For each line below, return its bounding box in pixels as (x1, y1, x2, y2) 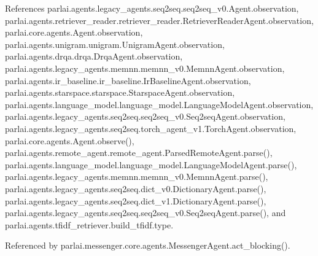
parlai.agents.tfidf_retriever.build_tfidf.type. (5, 218, 174, 231)
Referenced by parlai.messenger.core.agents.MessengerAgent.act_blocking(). (5, 239, 290, 252)
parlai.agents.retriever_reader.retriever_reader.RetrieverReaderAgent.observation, (5, 14, 314, 26)
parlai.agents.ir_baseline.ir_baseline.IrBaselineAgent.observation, (5, 74, 251, 87)
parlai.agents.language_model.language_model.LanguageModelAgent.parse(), (5, 158, 297, 171)
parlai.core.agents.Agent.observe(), (5, 134, 134, 147)
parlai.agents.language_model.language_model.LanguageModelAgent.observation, (5, 98, 314, 111)
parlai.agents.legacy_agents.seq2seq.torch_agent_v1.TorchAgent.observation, (5, 122, 297, 134)
